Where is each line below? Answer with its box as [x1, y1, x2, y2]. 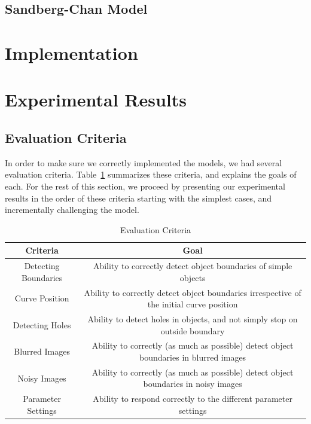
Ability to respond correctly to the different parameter [93, 392, 292, 405]
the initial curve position [147, 298, 238, 310]
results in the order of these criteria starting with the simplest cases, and [5, 191, 272, 204]
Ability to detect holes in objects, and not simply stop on [87, 313, 298, 325]
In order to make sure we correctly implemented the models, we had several [5, 156, 282, 169]
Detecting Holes [13, 318, 71, 331]
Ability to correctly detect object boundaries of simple [93, 260, 292, 272]
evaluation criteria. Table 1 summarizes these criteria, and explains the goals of [5, 168, 297, 181]
